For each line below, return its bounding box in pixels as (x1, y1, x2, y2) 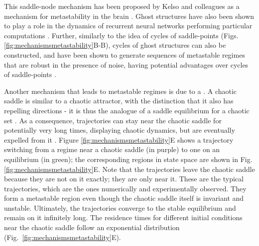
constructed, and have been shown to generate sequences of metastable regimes (4, 49, 245, 60)
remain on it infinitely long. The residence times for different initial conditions (4, 212, 243, 223)
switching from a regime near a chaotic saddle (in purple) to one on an (4, 144, 220, 155)
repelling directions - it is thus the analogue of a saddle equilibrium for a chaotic (4, 105, 250, 115)
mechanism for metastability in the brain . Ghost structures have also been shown (4, 10, 255, 21)
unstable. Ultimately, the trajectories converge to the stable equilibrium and (4, 202, 236, 213)
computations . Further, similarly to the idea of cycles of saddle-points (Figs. (4, 30, 239, 40)
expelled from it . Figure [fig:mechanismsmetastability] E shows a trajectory (4, 134, 234, 145)
